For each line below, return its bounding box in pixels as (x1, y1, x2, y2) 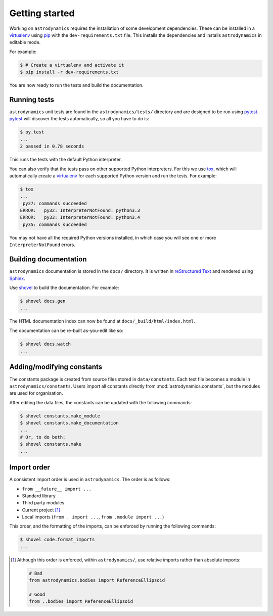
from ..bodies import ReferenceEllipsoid (28, 599, 133, 604)
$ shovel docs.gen (20, 298, 66, 304)
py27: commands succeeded (23, 200, 87, 206)
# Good (28, 592, 45, 597)
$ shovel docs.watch (20, 341, 71, 347)
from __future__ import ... (22, 486, 92, 492)
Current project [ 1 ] (22, 507, 60, 513)
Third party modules (22, 500, 65, 506)
